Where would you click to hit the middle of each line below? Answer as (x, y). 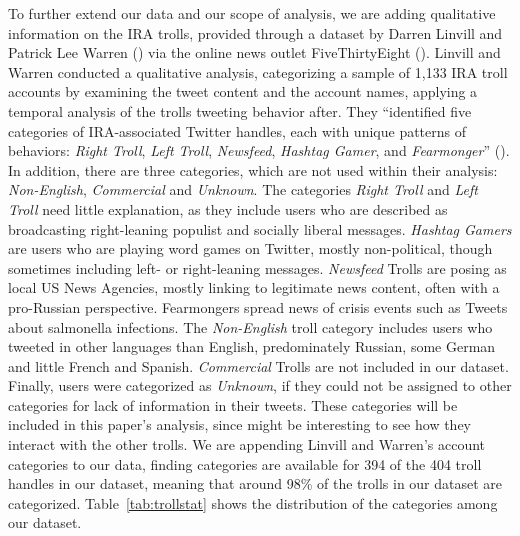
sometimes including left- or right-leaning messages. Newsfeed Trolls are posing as (257, 267)
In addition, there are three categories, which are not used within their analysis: (253, 169)
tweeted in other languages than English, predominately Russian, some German (252, 346)
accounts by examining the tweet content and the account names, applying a (243, 91)
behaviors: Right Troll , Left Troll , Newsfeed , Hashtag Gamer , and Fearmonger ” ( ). (259, 150)
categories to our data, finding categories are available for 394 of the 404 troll (245, 463)
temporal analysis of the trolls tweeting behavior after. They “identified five (240, 110)
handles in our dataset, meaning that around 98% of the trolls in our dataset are (255, 483)
